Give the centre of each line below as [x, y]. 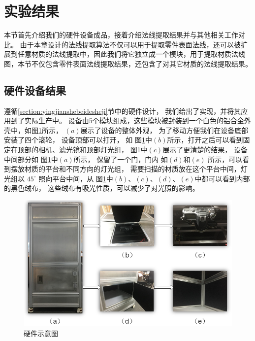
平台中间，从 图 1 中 [83, 178]
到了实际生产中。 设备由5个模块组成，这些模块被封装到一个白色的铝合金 [127, 120]
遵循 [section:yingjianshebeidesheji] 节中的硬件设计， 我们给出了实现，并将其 [123, 111]
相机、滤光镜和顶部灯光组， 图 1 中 [93, 150]
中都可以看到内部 [222, 178]
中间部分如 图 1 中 [31, 159]
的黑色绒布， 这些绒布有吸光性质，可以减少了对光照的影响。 [102, 188]
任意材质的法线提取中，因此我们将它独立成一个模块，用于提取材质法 [128, 54]
